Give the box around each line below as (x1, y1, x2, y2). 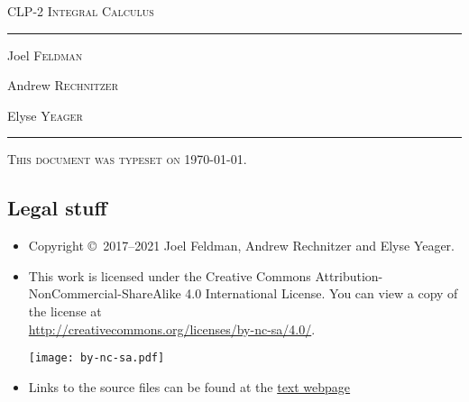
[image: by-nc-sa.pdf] (28, 352, 165, 365)
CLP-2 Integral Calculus (7, 2, 154, 20)
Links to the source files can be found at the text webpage (28, 377, 351, 396)
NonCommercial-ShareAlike (28, 284, 181, 303)
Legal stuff (7, 194, 107, 222)
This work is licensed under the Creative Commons (28, 266, 311, 285)
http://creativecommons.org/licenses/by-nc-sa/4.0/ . (28, 319, 316, 338)
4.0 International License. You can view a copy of (185, 284, 458, 303)
